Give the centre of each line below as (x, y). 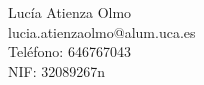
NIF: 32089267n (57, 70)
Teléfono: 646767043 (69, 51)
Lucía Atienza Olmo (70, 12)
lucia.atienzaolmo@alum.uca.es (102, 31)
